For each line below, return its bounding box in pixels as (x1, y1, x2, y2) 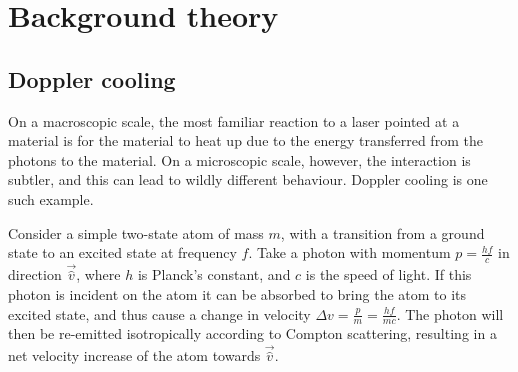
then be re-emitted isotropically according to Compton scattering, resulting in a (8, 323, 497, 344)
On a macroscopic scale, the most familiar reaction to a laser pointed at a (8, 110, 460, 131)
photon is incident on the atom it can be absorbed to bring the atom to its (8, 284, 467, 304)
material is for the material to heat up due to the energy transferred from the (8, 130, 483, 151)
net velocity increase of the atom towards (8, 345, 261, 366)
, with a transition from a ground (280, 222, 485, 243)
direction (8, 264, 62, 285)
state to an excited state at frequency (8, 242, 237, 263)
